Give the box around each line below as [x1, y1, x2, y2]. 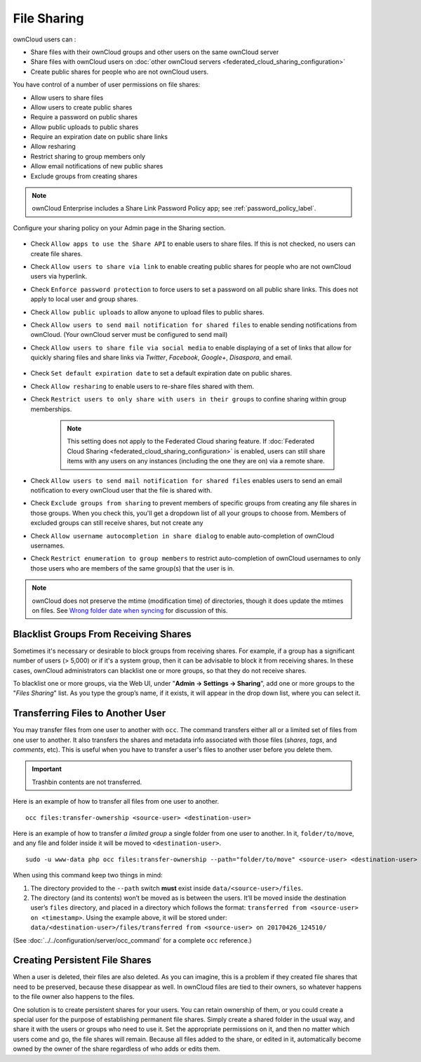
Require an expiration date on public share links [30, 133, 168, 141]
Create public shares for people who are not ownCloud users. [30, 67, 209, 76]
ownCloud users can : [13, 35, 76, 44]
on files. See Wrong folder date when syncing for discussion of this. [32, 606, 228, 614]
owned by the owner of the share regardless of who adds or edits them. [13, 1044, 221, 1053]
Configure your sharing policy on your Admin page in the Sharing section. [13, 223, 226, 232]
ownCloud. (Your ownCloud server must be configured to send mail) [30, 331, 228, 339]
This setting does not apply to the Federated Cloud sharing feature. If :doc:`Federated [67, 437, 315, 446]
